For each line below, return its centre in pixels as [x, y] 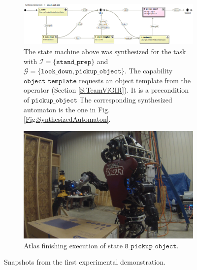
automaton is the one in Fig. [67, 109]
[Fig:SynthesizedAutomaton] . [67, 119]
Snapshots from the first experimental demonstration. [85, 262]
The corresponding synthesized [126, 99]
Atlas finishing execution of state [73, 245]
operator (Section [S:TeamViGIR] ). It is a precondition [106, 90]
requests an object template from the [135, 80]
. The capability [149, 71]
